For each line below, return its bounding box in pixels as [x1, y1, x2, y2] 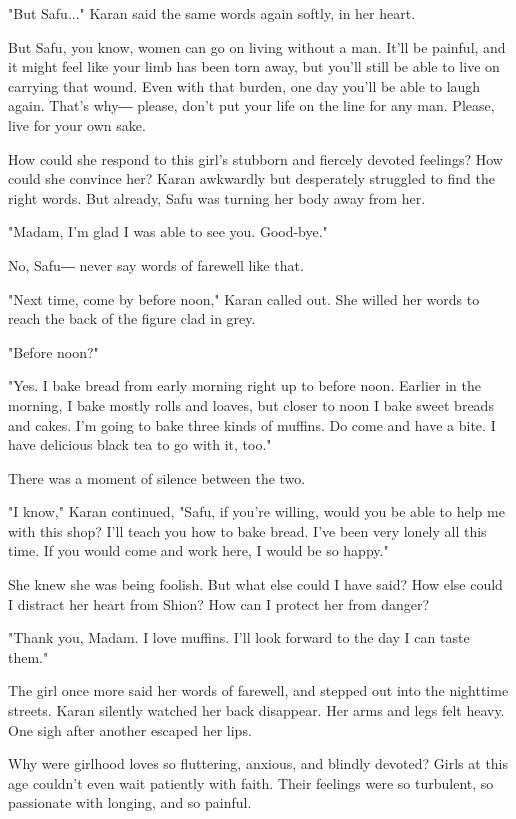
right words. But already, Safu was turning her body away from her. [8, 187, 426, 208]
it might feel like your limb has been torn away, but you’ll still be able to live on [8, 56, 500, 77]
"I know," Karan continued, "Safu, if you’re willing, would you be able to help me [8, 501, 505, 522]
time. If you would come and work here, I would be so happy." [8, 540, 389, 561]
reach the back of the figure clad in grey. [8, 308, 256, 329]
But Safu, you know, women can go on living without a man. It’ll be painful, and [8, 36, 506, 57]
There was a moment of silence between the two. [8, 467, 306, 488]
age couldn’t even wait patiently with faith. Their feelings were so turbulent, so [8, 772, 494, 793]
